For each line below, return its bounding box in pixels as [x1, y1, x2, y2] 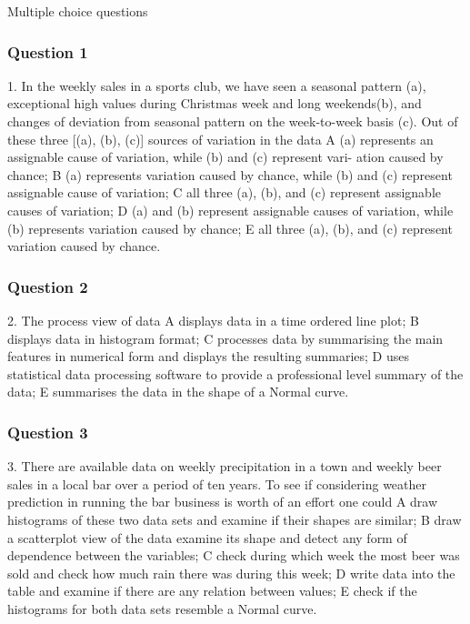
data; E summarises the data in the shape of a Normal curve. [7, 382, 349, 401]
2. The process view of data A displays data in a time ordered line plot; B [7, 310, 419, 329]
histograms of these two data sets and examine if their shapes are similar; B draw [7, 509, 462, 528]
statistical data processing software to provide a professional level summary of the [7, 364, 464, 383]
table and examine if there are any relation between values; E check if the [7, 581, 417, 600]
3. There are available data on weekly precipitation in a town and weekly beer [7, 457, 442, 476]
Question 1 [7, 40, 88, 63]
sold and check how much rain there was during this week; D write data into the [7, 563, 455, 582]
